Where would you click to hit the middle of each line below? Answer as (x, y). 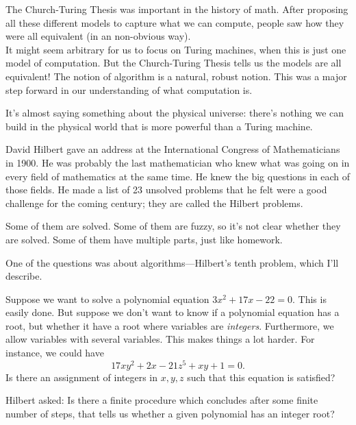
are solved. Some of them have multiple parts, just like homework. (144, 239)
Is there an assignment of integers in (82, 377)
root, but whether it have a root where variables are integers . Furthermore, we (170, 325)
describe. (24, 276)
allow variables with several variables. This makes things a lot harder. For (160, 339)
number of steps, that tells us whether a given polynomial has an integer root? (170, 413)
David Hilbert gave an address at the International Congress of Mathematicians (173, 149)
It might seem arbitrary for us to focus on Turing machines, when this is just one (176, 49)
